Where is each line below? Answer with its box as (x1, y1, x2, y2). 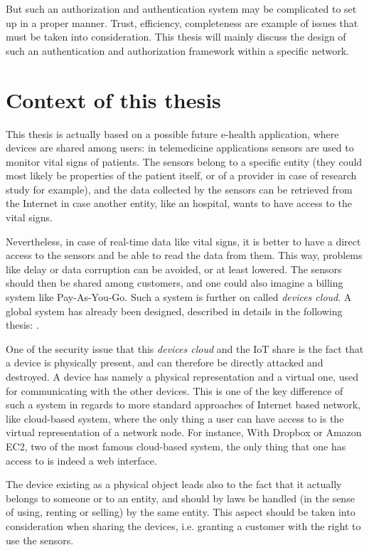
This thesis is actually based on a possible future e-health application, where (6, 126, 339, 141)
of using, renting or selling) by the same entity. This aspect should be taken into (6, 504, 355, 519)
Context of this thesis (6, 85, 221, 114)
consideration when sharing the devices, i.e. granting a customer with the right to (6, 518, 361, 533)
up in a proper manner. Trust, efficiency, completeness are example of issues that (6, 15, 358, 30)
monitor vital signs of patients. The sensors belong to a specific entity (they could (6, 154, 363, 169)
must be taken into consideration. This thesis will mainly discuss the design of (6, 29, 346, 44)
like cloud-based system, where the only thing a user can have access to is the (6, 411, 344, 425)
